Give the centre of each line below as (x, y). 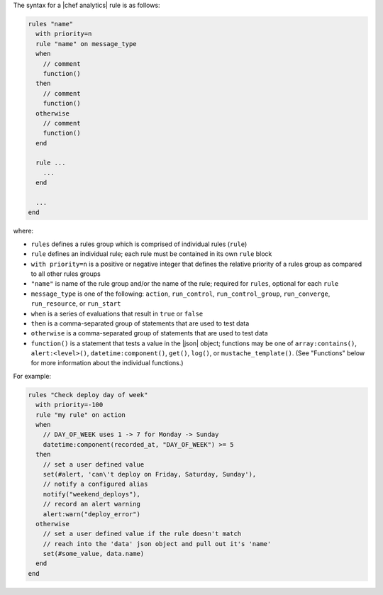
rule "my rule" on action (81, 415)
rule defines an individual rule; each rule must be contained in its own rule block (151, 254)
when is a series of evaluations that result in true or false (117, 313)
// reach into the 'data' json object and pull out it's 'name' (157, 544)
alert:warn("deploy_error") (92, 514)
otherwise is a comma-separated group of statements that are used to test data (150, 333)
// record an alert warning (92, 504)
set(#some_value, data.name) (94, 554)
